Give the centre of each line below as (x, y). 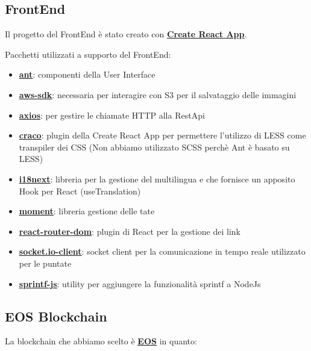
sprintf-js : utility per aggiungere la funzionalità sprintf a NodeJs (140, 283)
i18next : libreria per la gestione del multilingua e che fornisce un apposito (157, 179)
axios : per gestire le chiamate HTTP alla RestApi (112, 115)
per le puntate (45, 263)
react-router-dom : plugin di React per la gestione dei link (130, 231)
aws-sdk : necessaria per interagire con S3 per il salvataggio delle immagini (158, 94)
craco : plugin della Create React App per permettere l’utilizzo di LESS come (162, 135)
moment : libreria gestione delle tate (87, 211)
